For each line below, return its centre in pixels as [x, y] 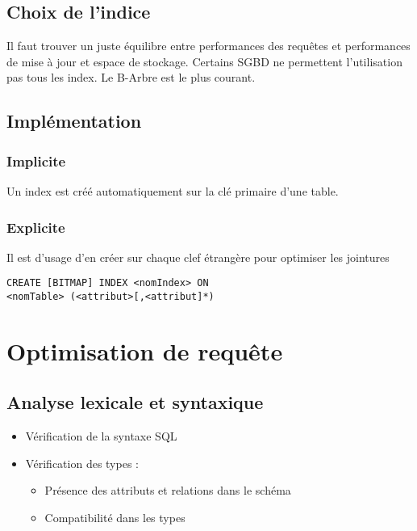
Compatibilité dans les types [115, 518]
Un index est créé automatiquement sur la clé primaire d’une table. [173, 190]
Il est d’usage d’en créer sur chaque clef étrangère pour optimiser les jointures [198, 257]
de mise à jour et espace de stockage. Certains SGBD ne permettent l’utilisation [204, 61]
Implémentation [74, 121]
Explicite [36, 227]
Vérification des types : [82, 463]
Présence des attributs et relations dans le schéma [168, 490]
